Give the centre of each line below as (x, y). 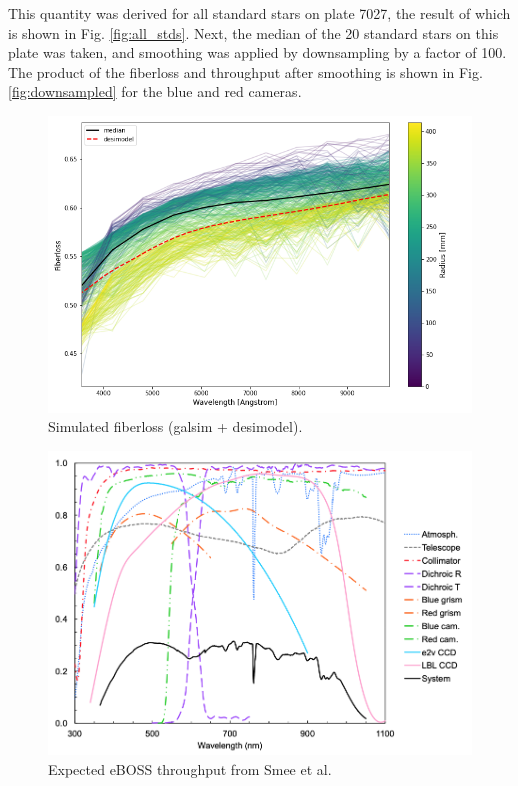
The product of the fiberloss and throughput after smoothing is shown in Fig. (245, 71)
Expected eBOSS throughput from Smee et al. (190, 768)
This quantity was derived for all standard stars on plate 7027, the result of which (259, 13)
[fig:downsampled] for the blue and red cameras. (155, 91)
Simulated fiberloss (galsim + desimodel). (175, 426)
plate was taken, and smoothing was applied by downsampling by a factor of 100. (257, 52)
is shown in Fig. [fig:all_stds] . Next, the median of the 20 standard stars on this (253, 32)
